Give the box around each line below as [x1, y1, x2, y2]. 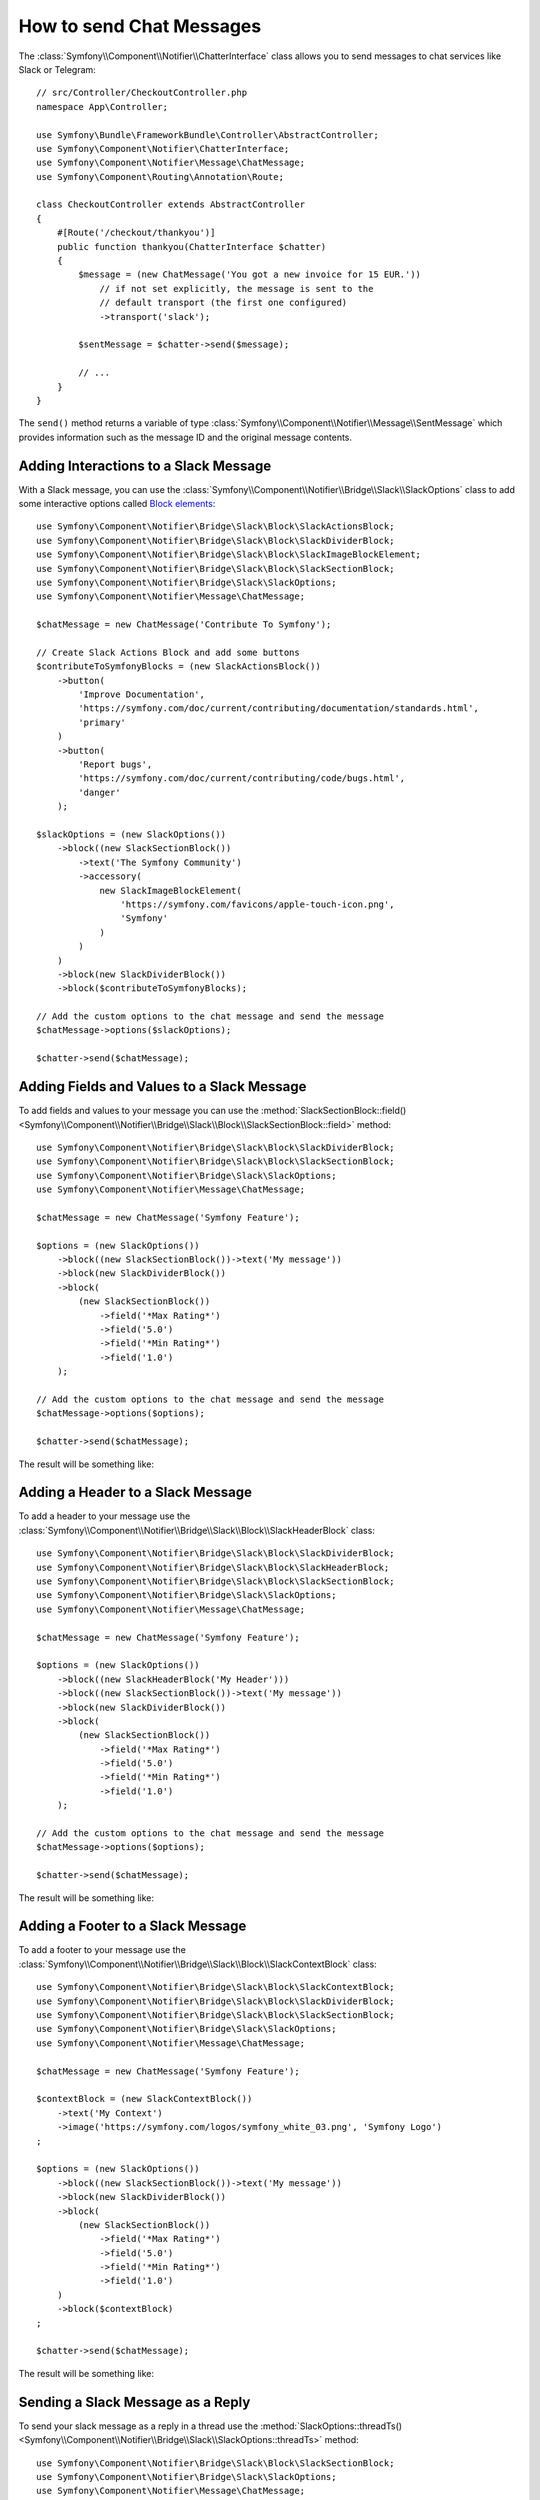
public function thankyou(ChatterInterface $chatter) [56, 241, 327, 252]
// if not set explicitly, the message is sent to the [99, 283, 374, 294]
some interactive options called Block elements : [18, 498, 216, 509]
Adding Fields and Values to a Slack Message [18, 1078, 307, 1095]
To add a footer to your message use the [18, 1944, 187, 1956]
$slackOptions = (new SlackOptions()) [36, 828, 227, 840]
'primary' [78, 716, 127, 728]
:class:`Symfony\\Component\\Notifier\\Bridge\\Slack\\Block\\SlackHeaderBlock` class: [18, 1524, 375, 1536]
